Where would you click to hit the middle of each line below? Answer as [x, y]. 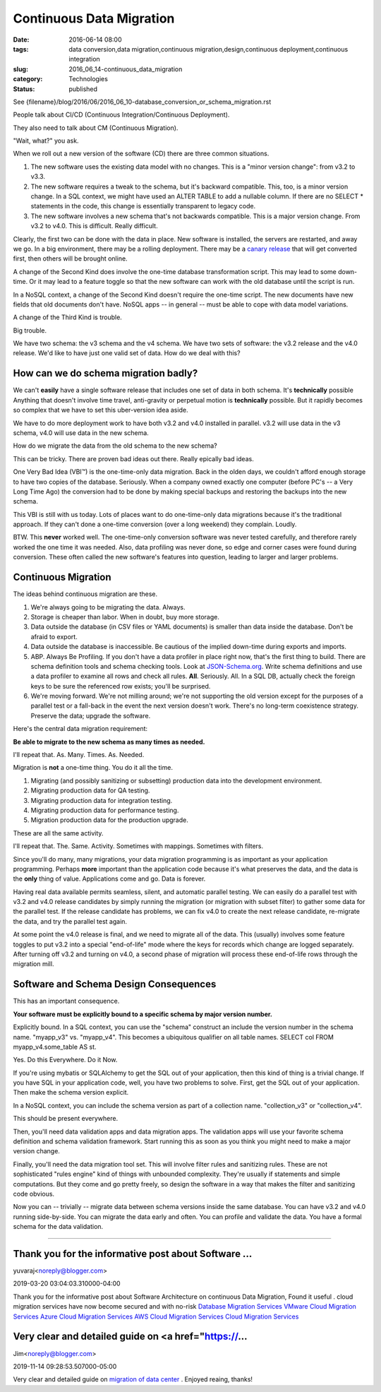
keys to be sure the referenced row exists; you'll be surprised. [121, 686]
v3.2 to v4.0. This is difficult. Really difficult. [94, 226]
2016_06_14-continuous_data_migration [126, 69]
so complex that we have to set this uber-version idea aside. [101, 410]
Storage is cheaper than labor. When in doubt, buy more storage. [125, 617]
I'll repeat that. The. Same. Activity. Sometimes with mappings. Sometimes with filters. [138, 846]
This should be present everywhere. [66, 1119]
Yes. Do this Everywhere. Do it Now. [65, 1060]
